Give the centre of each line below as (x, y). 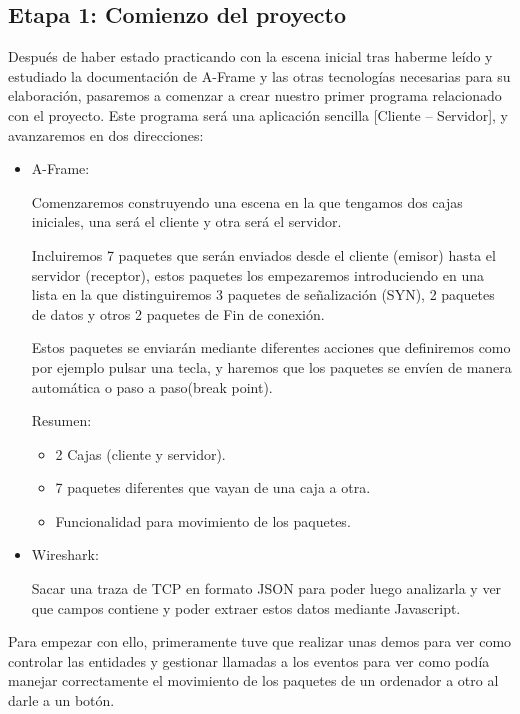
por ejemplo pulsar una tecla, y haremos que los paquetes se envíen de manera (271, 366)
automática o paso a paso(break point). (152, 386)
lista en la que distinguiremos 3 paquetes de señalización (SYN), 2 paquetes (263, 294)
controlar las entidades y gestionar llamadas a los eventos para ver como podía (249, 660)
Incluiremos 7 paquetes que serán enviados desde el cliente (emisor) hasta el (263, 254)
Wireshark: (65, 554)
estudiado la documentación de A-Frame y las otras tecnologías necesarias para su (259, 75)
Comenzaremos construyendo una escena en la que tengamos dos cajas (247, 201)
